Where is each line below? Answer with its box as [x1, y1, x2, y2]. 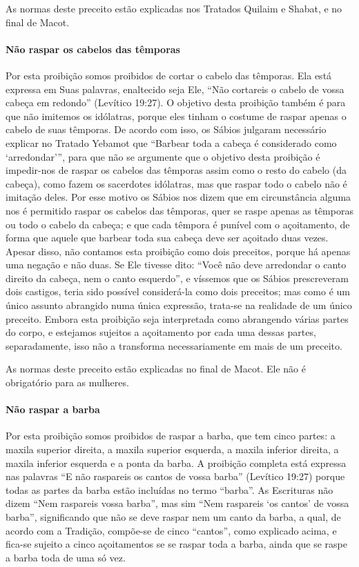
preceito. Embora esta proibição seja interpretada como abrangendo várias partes [6, 311, 349, 326]
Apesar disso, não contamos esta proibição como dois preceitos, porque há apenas [6, 243, 351, 258]
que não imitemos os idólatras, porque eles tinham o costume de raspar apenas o [6, 108, 347, 123]
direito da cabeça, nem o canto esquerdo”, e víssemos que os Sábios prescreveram [6, 270, 349, 285]
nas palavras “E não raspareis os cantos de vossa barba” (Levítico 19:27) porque [6, 469, 345, 484]
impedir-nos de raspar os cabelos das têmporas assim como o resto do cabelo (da [6, 163, 347, 177]
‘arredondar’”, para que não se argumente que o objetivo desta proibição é [6, 149, 320, 163]
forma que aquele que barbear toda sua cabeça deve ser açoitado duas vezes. [6, 230, 329, 245]
